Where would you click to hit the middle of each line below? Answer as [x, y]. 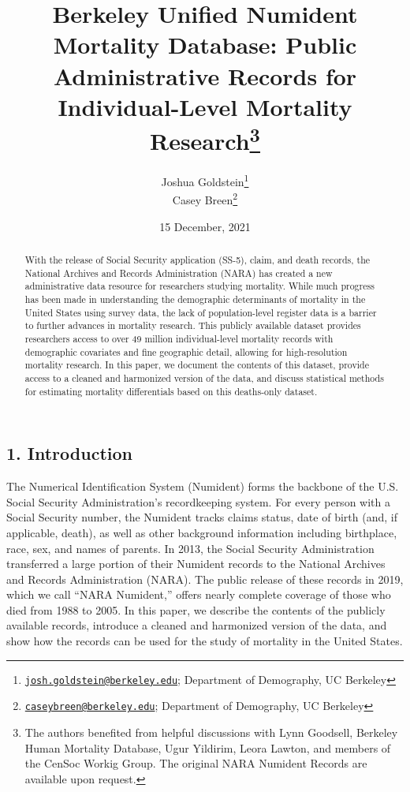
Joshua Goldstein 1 [205, 180]
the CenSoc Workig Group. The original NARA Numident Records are [196, 763]
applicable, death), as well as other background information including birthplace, [202, 532]
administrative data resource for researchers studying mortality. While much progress [199, 286]
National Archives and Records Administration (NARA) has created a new [179, 273]
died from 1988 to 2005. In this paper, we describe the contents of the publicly [196, 609]
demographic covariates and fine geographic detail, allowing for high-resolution [186, 351]
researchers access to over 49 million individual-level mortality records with [179, 339]
